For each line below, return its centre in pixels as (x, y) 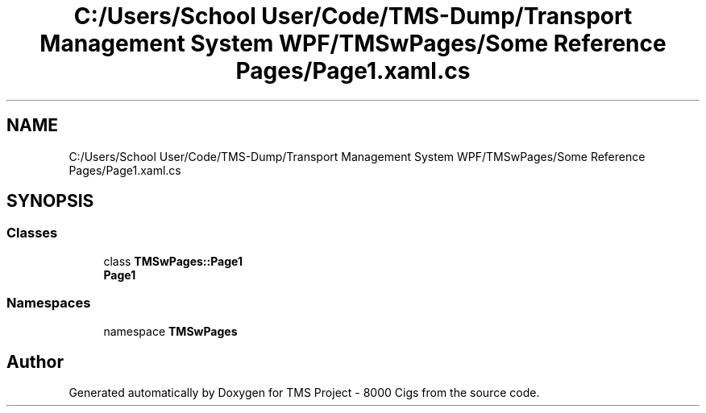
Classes (32, 233)
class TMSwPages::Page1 (173, 261)
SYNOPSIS (50, 201)
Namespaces (49, 303)
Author (35, 361)
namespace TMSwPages (170, 331)
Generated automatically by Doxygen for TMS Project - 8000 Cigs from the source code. (304, 393)
